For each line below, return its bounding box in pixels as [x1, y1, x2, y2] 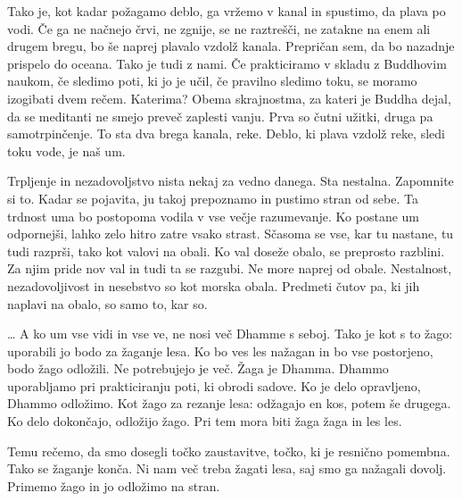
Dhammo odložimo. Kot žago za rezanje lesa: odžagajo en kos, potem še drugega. [7, 394, 451, 413]
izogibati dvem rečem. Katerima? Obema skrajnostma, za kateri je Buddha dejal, [7, 88, 451, 107]
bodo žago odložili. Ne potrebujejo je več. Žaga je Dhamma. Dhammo [7, 359, 389, 378]
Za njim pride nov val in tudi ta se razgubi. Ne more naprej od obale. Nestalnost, [7, 259, 452, 278]
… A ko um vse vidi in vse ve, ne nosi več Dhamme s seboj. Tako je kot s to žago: [7, 324, 453, 343]
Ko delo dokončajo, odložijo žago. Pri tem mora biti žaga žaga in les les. [7, 412, 402, 430]
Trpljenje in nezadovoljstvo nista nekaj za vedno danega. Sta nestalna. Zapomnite [7, 171, 454, 190]
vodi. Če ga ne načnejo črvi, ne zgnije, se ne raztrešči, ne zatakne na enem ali [7, 19, 431, 38]
